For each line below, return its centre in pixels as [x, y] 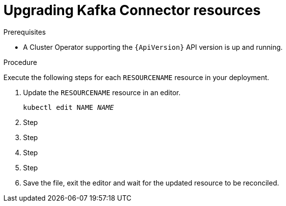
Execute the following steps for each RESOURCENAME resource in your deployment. [136, 77]
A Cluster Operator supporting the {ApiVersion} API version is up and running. [153, 47]
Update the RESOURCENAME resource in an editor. [102, 92]
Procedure [20, 62]
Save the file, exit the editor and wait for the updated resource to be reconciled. [151, 183]
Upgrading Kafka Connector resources [132, 10]
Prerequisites [25, 32]
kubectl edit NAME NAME [69, 107]
